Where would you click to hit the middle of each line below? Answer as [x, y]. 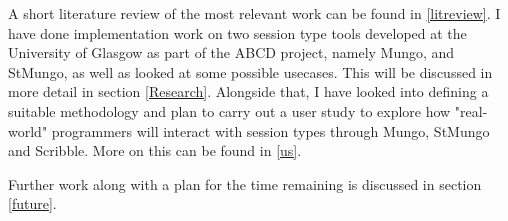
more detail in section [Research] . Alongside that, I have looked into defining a [248, 91]
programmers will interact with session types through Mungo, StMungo [270, 130]
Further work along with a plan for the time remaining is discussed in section [245, 183]
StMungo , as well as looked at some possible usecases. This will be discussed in [250, 71]
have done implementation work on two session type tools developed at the [237, 32]
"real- [471, 110]
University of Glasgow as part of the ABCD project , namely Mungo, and [231, 52]
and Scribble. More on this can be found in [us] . [155, 150]
